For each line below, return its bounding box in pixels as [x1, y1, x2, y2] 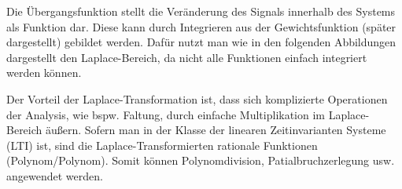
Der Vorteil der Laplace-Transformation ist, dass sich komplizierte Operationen [6, 90, 388, 107]
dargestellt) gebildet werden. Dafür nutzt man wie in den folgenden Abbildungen [6, 34, 396, 50]
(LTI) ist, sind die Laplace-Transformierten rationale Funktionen [6, 136, 318, 153]
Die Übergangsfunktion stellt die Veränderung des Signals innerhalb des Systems [6, 3, 396, 19]
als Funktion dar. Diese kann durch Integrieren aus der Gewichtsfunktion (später [6, 18, 396, 35]
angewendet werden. [6, 167, 103, 184]
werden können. [6, 64, 82, 81]
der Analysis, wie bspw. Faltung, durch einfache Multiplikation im [6, 106, 326, 122]
